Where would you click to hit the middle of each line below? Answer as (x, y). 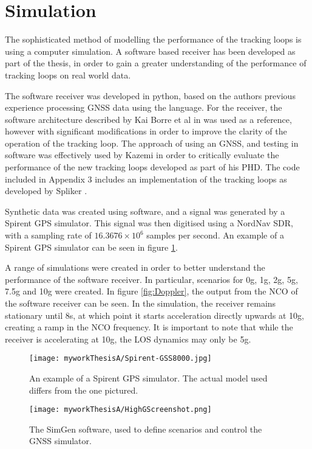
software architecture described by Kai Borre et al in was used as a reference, (148, 119)
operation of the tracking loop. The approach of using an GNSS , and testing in (152, 143)
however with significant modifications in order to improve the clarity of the (146, 131)
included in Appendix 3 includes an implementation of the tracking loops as (146, 179)
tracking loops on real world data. (68, 75)
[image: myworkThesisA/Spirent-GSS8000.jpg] (120, 359)
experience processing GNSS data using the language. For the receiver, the (144, 107)
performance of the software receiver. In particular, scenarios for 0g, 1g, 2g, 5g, (151, 279)
